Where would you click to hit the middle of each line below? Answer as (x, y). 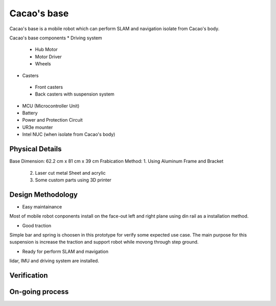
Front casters (49, 87)
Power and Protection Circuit (52, 120)
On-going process (39, 292)
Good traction (37, 225)
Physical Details (36, 149)
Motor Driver (49, 57)
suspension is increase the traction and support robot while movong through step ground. (104, 242)
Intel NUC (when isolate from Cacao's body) (69, 134)
